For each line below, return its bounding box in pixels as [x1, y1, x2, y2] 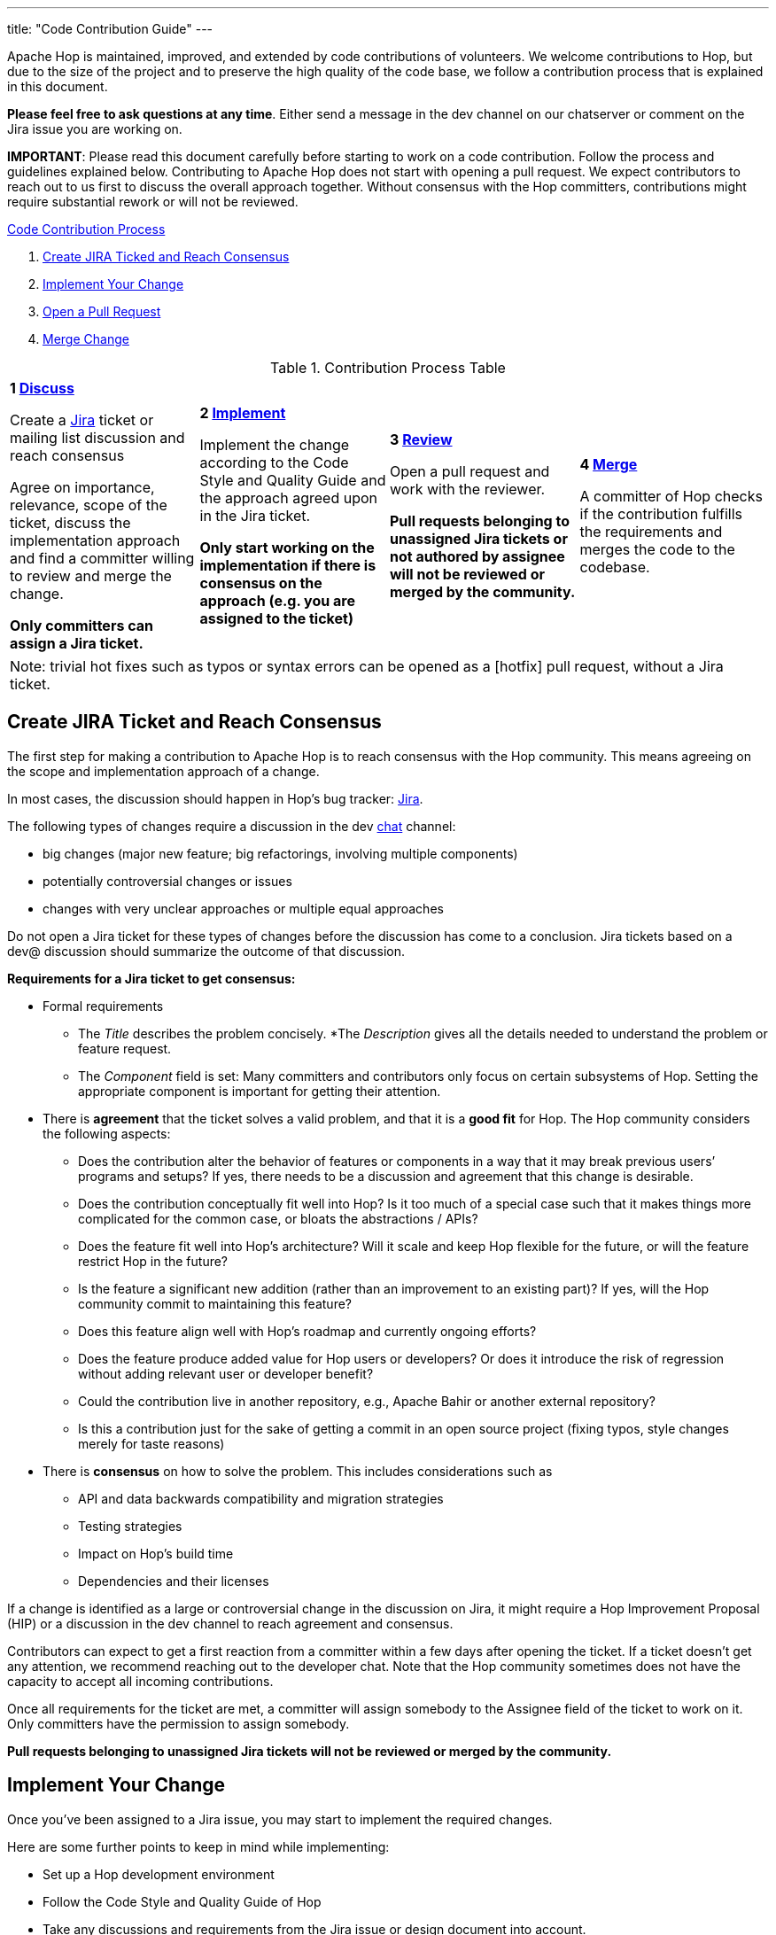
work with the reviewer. [390, 480, 546, 498]
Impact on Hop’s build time [78, 1545, 234, 1561]
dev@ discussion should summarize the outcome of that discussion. [7, 943, 405, 959]
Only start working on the [199, 539, 375, 556]
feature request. [78, 1040, 172, 1056]
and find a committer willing [10, 549, 195, 567]
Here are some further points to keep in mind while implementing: [7, 1838, 390, 1854]
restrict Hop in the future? [78, 1253, 229, 1269]
